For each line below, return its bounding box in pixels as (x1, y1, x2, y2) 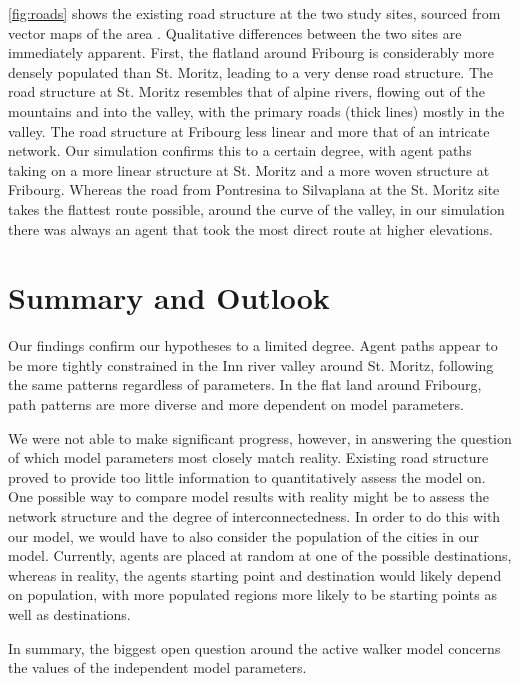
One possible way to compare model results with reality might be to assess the (8, 486, 489, 507)
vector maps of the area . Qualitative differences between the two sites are (8, 22, 462, 43)
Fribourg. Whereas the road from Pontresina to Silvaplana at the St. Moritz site (8, 179, 500, 200)
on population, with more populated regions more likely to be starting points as (8, 584, 497, 605)
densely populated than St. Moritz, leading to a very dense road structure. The (8, 61, 494, 82)
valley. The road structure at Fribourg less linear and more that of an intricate (8, 120, 490, 141)
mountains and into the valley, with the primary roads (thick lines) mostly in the (8, 100, 505, 121)
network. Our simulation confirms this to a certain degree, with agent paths (8, 140, 472, 161)
